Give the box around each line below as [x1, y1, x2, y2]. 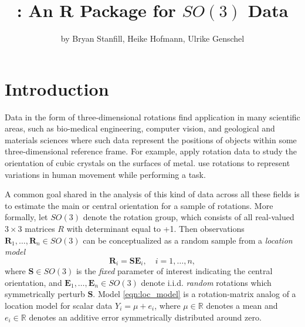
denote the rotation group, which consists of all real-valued [83, 211, 294, 223]
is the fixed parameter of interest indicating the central [76, 265, 273, 277]
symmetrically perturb [5, 288, 85, 300]
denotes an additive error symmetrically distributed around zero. [29, 311, 262, 323]
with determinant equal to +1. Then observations [66, 223, 245, 234]
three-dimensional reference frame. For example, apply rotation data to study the [5, 145, 297, 157]
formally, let [5, 211, 48, 223]
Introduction [5, 76, 109, 100]
